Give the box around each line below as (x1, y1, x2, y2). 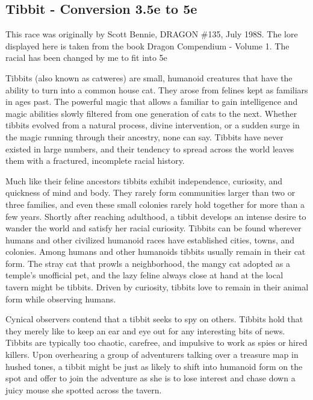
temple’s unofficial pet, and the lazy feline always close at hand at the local (5, 269, 284, 281)
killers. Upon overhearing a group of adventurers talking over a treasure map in (5, 348, 299, 361)
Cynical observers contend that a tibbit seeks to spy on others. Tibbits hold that (5, 313, 303, 325)
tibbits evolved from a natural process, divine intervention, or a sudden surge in (5, 119, 300, 131)
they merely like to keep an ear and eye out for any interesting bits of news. (5, 324, 285, 337)
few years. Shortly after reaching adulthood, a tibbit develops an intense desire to (5, 210, 306, 222)
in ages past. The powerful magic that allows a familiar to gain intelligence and (5, 95, 298, 108)
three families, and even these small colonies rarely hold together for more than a (5, 198, 305, 210)
